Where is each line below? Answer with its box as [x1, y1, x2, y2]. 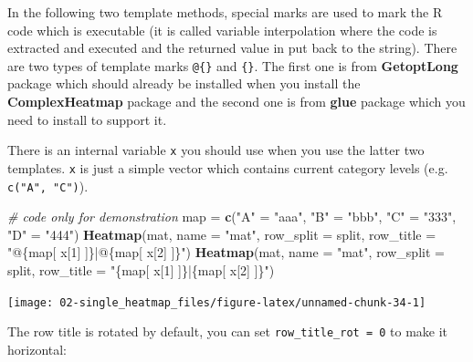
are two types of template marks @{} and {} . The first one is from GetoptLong [7, 56, 458, 75]
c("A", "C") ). [7, 176, 89, 195]
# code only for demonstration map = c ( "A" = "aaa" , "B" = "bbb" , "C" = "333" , [7, 207, 457, 226]
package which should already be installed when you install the [7, 74, 361, 93]
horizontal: [7, 339, 68, 358]
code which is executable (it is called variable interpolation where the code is [7, 20, 437, 39]
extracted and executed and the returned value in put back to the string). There [7, 38, 457, 57]
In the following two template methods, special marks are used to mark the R [7, 3, 443, 21]
